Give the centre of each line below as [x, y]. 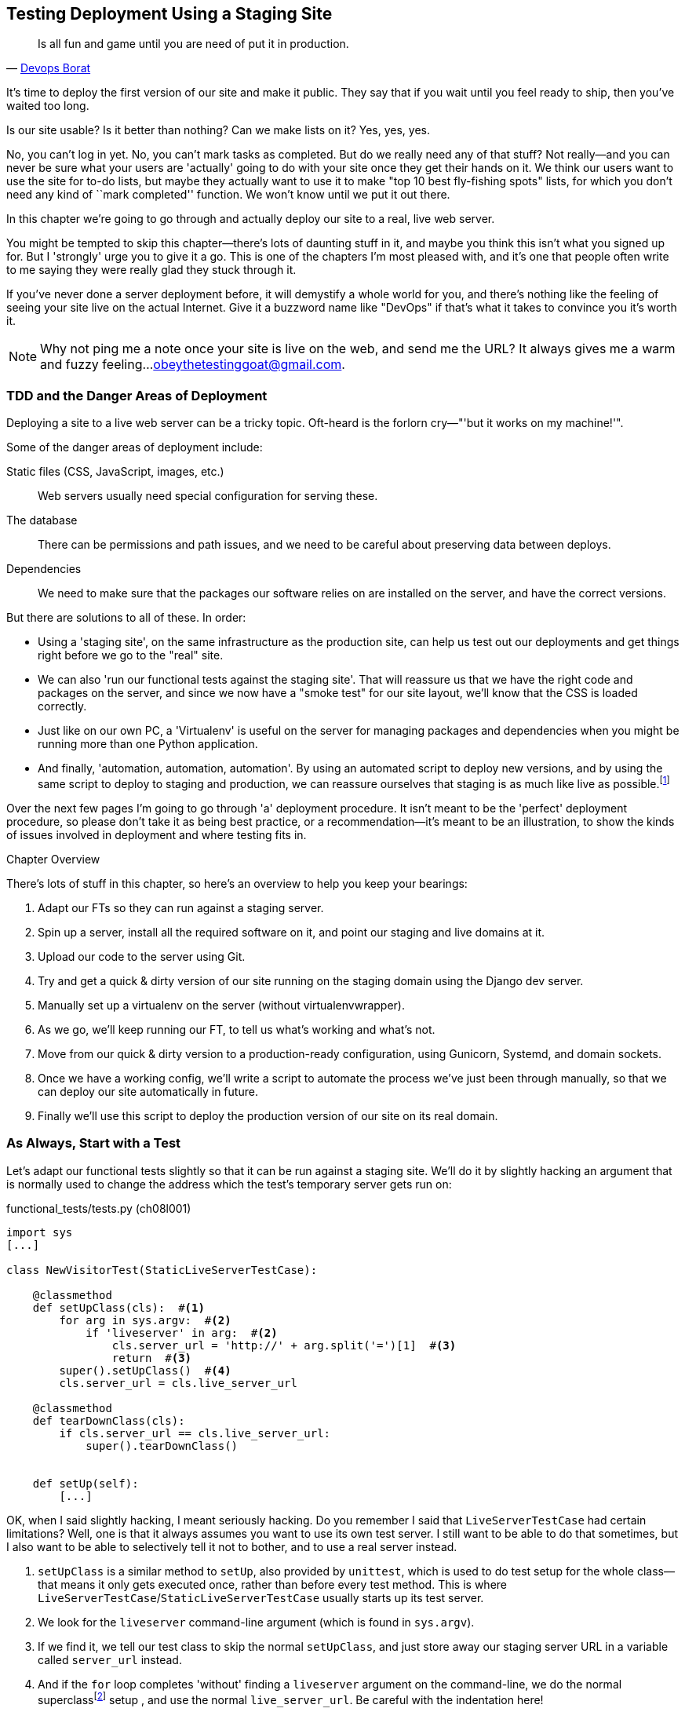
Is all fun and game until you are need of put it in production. [193, 44]
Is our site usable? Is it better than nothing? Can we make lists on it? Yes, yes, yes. [219, 130]
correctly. [62, 706]
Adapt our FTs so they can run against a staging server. [181, 907]
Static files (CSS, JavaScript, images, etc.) [115, 472]
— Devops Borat [49, 68]
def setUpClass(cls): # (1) [118, 1307]
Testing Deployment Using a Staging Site [169, 14]
